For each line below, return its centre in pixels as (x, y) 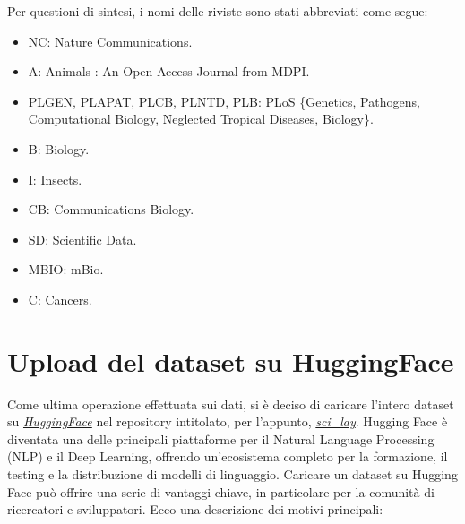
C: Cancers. (60, 299)
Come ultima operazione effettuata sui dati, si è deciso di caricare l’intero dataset (231, 404)
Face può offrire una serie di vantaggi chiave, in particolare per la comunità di (221, 491)
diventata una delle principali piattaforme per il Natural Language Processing (221, 438)
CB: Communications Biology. (111, 209)
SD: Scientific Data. (82, 239)
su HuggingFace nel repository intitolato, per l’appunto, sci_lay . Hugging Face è (228, 421)
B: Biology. (59, 148)
